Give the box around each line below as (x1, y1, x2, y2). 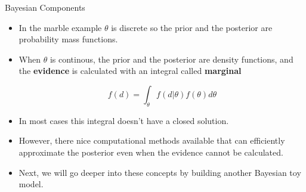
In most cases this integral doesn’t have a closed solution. (18, 114, 229, 126)
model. (18, 178, 44, 190)
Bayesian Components (5, 1, 85, 13)
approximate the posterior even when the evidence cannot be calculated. (18, 145, 283, 158)
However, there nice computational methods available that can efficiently (18, 134, 285, 147)
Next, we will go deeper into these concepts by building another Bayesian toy (18, 166, 301, 178)
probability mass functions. (18, 33, 118, 45)
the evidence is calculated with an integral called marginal (18, 64, 242, 77)
